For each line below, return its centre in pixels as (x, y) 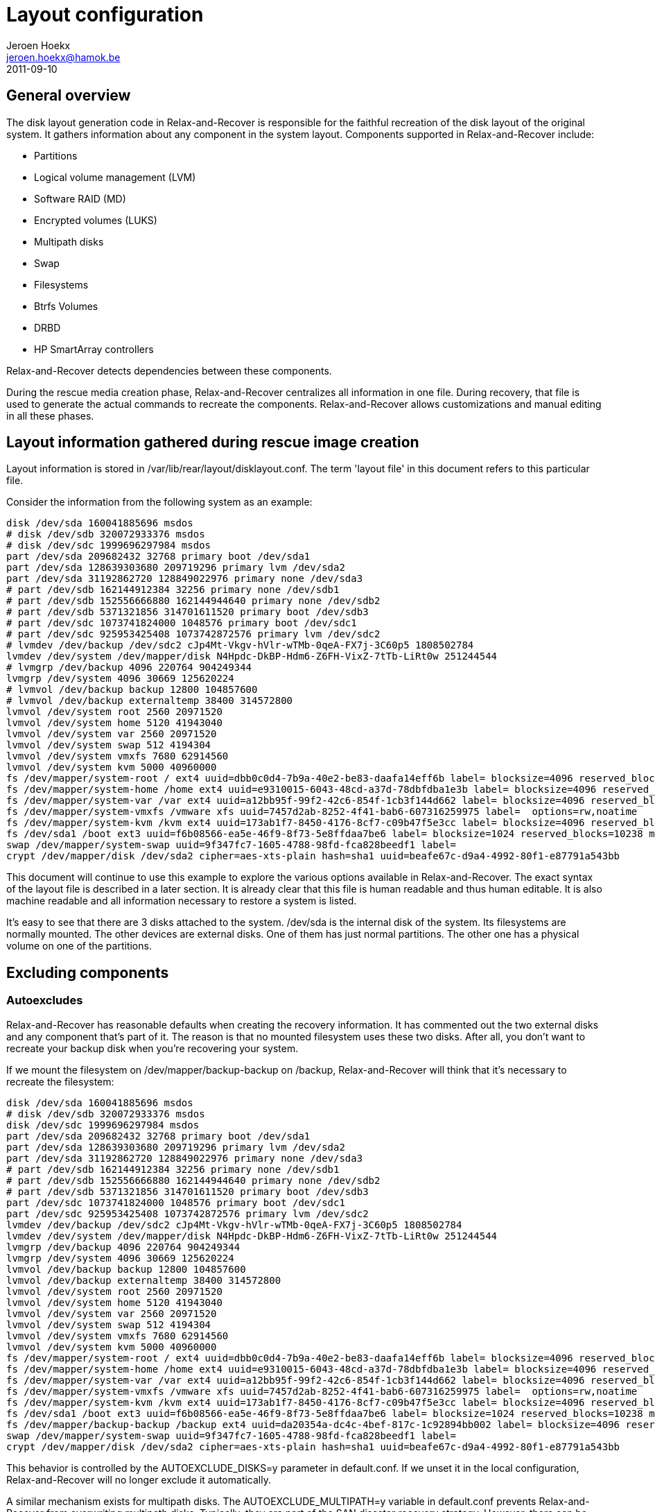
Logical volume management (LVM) (115, 177)
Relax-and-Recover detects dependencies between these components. (169, 370)
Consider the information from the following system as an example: (159, 502)
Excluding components (88, 972)
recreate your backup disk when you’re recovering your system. (152, 1048)
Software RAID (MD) (80, 198)
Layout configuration (105, 15)
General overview (69, 96)
